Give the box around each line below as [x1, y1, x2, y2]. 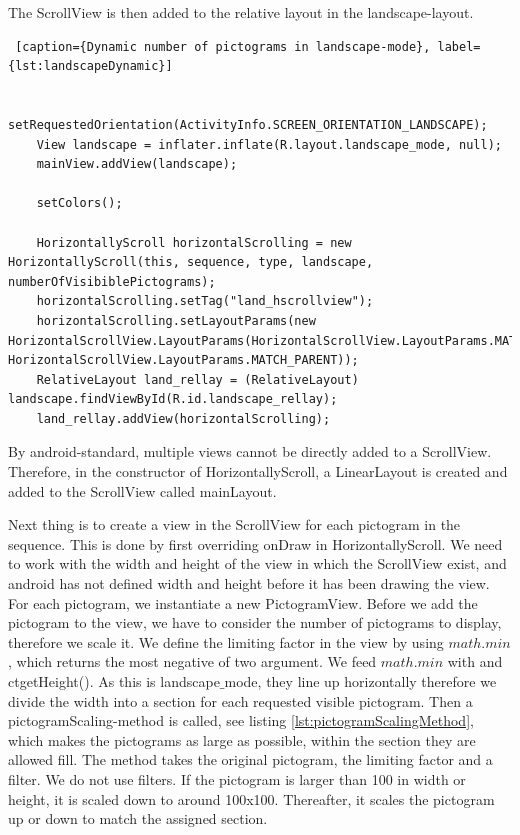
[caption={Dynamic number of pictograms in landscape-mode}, [15, 39, 431, 54]
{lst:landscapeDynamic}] [8, 59, 173, 74]
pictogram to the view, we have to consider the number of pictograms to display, [8, 612, 502, 633]
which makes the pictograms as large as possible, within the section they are [8, 729, 476, 750]
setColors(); [36, 196, 123, 211]
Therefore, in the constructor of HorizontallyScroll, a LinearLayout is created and [8, 461, 508, 482]
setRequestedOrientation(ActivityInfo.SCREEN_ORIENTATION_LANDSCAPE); [8, 117, 488, 132]
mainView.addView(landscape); [36, 157, 238, 172]
